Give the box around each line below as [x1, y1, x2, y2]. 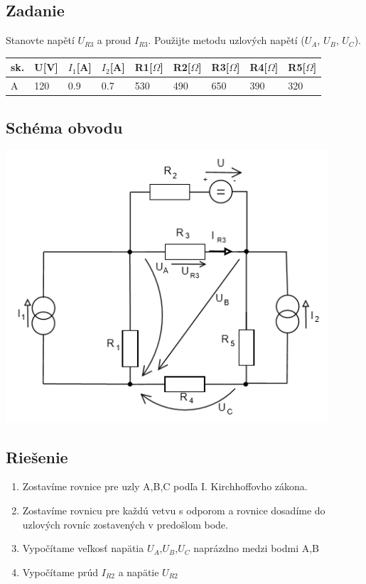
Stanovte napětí [6, 33, 75, 48]
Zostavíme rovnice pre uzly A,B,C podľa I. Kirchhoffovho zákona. [22, 479, 308, 494]
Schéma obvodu [6, 116, 123, 138]
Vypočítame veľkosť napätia [22, 541, 144, 556]
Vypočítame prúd [22, 564, 99, 579]
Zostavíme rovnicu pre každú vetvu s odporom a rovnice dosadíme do [22, 502, 325, 517]
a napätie [118, 564, 159, 579]
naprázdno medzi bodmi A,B [193, 541, 320, 556]
